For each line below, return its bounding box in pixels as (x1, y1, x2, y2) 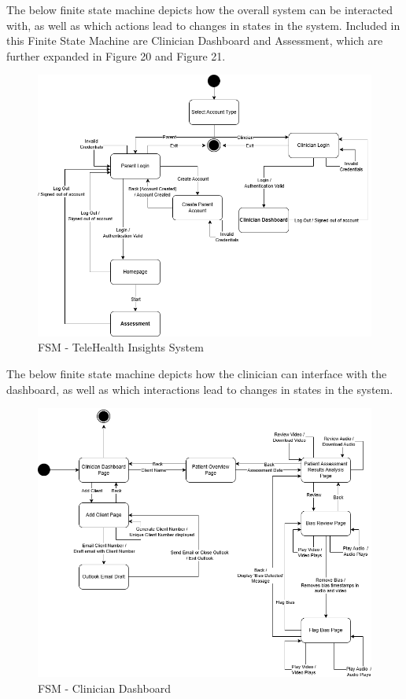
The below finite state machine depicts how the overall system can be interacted (6, 2, 393, 17)
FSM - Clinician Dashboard (38, 679, 171, 696)
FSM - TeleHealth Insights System (38, 339, 204, 355)
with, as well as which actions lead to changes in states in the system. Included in (6, 17, 400, 33)
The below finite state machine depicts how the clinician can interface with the (6, 365, 387, 381)
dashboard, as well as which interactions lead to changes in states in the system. (6, 381, 393, 397)
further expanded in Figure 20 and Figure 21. (6, 47, 226, 64)
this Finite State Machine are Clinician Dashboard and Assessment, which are (6, 32, 383, 49)
